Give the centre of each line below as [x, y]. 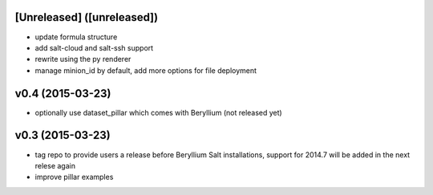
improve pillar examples [74, 177]
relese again [55, 165]
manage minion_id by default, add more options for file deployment [146, 70]
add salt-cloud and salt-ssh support [94, 47]
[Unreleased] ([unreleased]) [87, 17]
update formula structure [76, 37]
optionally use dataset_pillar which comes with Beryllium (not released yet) [158, 112]
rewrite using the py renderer [83, 59]
